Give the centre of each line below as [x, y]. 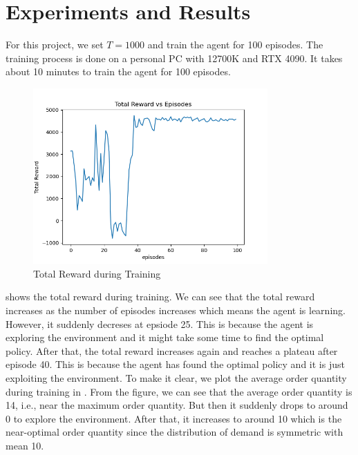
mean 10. [25, 446]
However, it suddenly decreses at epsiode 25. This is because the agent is [160, 323]
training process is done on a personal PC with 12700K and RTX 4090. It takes [174, 58]
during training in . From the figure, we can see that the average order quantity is [179, 391]
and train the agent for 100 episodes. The [235, 45]
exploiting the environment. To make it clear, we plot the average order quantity [176, 378]
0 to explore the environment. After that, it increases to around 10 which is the [174, 418]
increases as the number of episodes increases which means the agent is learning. [176, 310]
